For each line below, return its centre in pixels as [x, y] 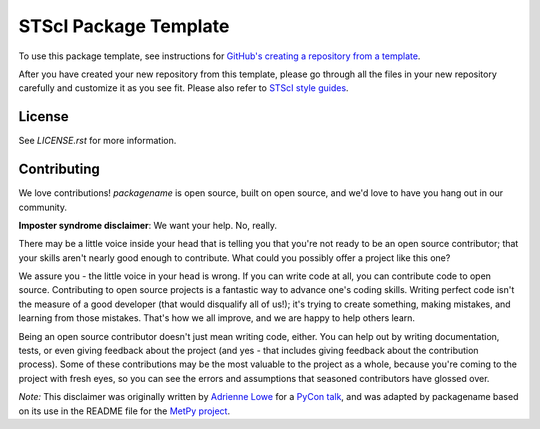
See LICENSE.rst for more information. [97, 141]
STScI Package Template [124, 26]
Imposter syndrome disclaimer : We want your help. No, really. [148, 225]
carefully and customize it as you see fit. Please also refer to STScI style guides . [183, 88]
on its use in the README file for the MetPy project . [124, 411]
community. [42, 207]
